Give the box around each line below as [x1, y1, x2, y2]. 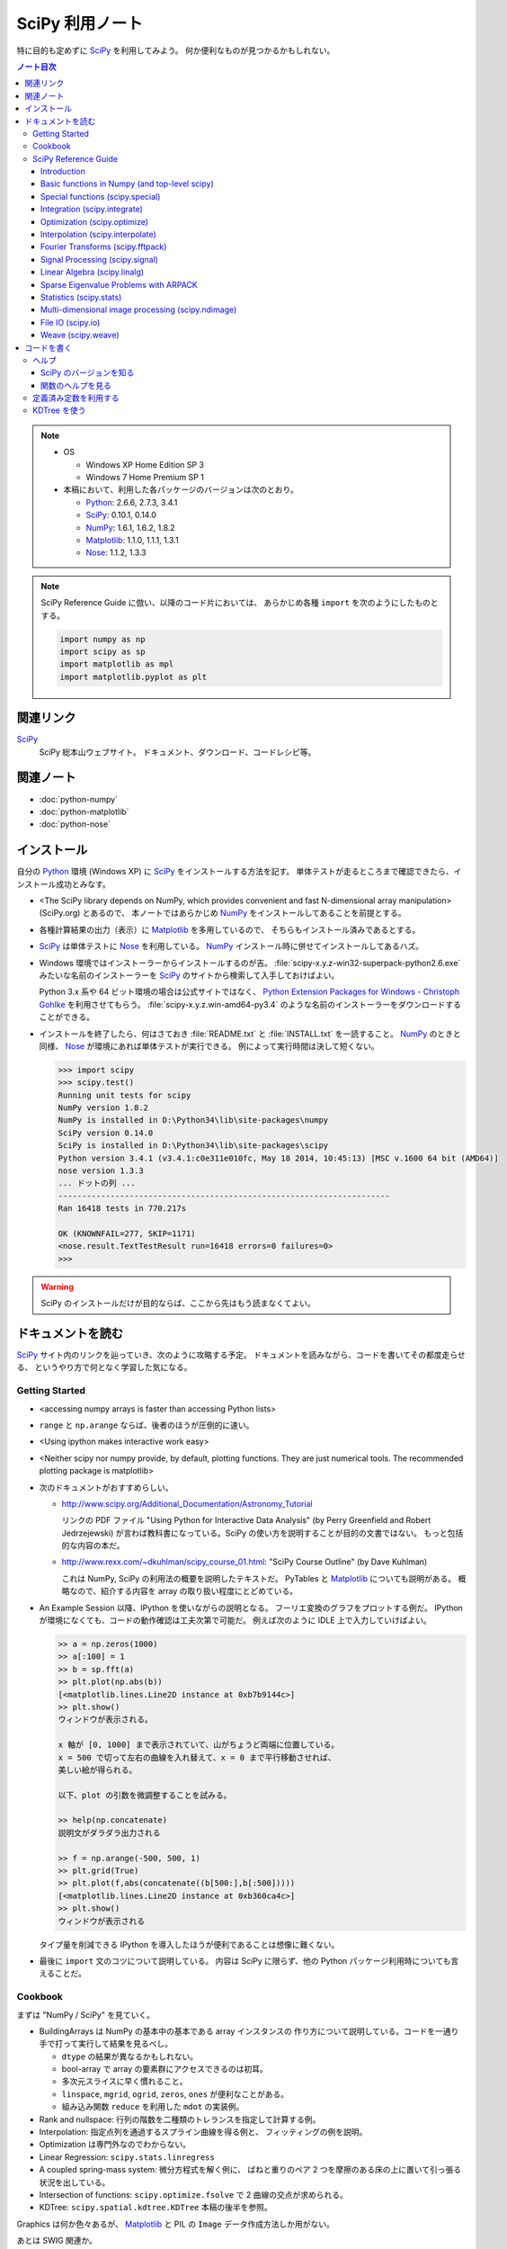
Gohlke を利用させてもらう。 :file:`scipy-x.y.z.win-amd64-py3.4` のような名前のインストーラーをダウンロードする [39, 999, 462, 1009]
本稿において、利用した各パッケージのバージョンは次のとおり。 [63, 484, 299, 495]
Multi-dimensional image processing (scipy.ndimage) [40, 304, 237, 315]
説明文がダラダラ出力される [58, 1827, 161, 1838]
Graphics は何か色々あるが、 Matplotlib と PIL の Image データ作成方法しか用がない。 [16, 2218, 334, 2229]
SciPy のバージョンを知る [40, 367, 135, 378]
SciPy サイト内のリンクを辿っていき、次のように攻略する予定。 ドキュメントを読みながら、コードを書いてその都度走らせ [16, 1349, 467, 1360]
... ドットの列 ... [58, 1178, 137, 1188]
